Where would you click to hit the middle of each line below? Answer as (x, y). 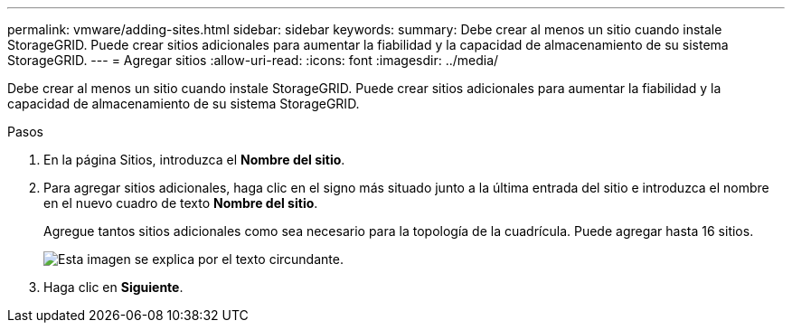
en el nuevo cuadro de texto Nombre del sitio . (181, 203)
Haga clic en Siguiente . (113, 287)
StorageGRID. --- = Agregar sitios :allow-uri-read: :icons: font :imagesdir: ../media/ (253, 60)
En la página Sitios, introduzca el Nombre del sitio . (194, 160)
